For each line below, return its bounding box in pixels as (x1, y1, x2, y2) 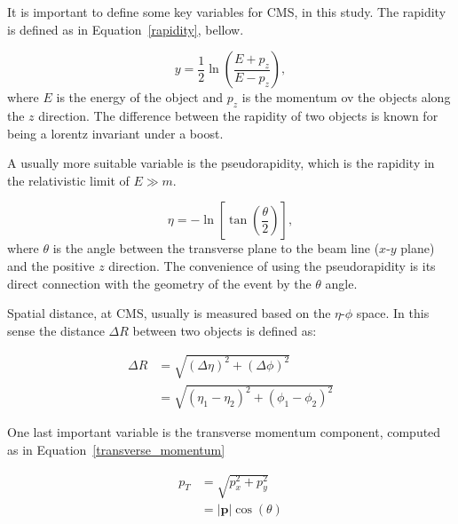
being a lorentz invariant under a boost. (7, 123, 224, 142)
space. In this (356, 304, 430, 322)
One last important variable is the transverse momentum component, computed (7, 423, 441, 441)
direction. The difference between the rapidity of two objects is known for (38, 106, 438, 124)
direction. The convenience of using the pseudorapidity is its (108, 256, 436, 274)
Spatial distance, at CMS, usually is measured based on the (7, 304, 331, 322)
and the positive (7, 256, 95, 274)
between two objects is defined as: (132, 321, 317, 339)
